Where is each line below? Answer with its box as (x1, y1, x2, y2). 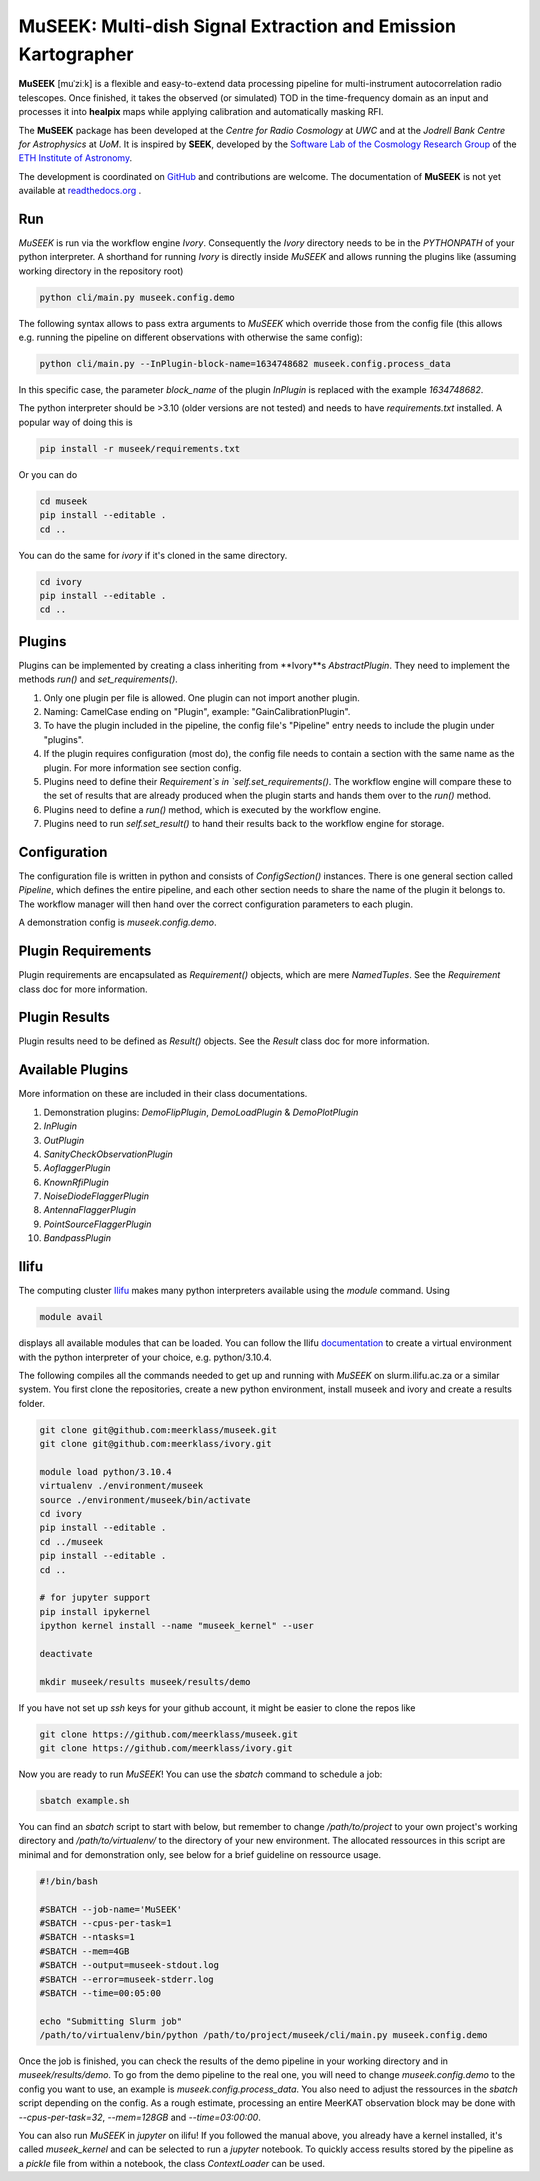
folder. (18, 1397, 45, 1409)
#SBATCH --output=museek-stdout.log (39, 1960, 220, 1971)
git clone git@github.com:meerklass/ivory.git (39, 1438, 272, 1450)
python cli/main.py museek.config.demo (39, 291, 235, 303)
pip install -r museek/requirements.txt (39, 443, 240, 454)
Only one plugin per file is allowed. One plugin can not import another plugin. (43, 691, 360, 704)
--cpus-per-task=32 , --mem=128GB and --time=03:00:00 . (18, 2111, 262, 2123)
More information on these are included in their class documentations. (18, 1088, 308, 1100)
